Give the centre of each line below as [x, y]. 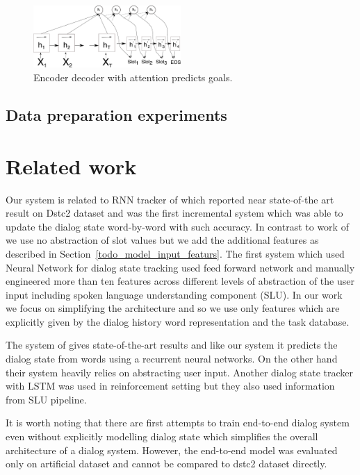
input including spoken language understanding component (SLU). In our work [174, 294]
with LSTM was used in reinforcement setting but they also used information [170, 386]
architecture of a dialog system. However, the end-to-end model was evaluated [172, 450]
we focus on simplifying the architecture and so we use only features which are [173, 308]
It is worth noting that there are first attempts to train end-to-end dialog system [178, 423]
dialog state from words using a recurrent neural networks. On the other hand [172, 359]
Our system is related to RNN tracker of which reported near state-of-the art [170, 199]
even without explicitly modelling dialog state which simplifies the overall [162, 436]
